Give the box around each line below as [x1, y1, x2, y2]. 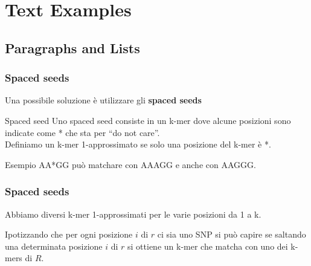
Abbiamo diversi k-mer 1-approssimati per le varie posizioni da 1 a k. [5, 207, 261, 220]
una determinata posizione [5, 239, 103, 252]
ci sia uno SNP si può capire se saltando [157, 228, 306, 241]
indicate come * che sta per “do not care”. [5, 126, 160, 138]
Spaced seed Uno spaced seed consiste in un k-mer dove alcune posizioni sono [5, 114, 291, 126]
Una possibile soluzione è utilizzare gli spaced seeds [5, 94, 202, 106]
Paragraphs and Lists [5, 38, 140, 57]
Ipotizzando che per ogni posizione [5, 228, 133, 241]
